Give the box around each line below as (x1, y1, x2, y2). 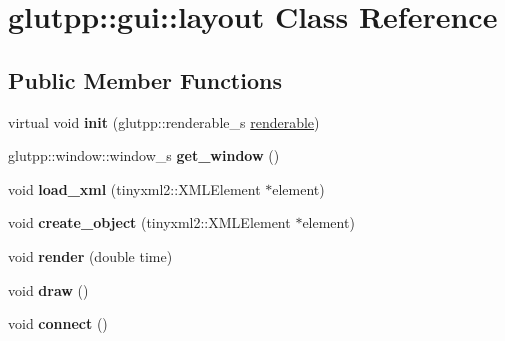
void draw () (8, 279, 89, 300)
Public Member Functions (8, 64, 282, 95)
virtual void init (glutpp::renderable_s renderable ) (8, 111, 320, 132)
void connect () (8, 313, 108, 334)
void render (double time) (8, 245, 173, 266)
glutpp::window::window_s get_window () (8, 145, 280, 166)
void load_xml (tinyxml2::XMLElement (8, 178, 261, 199)
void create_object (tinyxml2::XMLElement (8, 212, 291, 233)
